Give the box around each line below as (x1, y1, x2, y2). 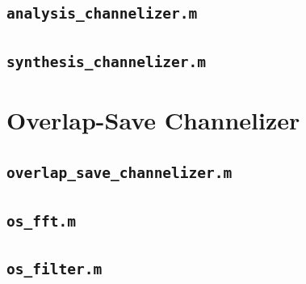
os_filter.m (6, 261, 103, 278)
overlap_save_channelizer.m (6, 164, 233, 182)
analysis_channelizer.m (6, 5, 198, 23)
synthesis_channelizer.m (6, 53, 207, 70)
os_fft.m (6, 212, 76, 230)
